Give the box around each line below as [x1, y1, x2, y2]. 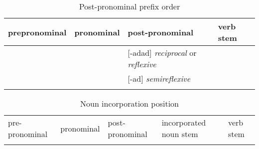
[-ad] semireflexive [128, 73, 191, 84]
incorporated [161, 117, 206, 128]
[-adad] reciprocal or [128, 47, 197, 58]
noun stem [161, 128, 198, 140]
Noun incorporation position [80, 98, 179, 109]
